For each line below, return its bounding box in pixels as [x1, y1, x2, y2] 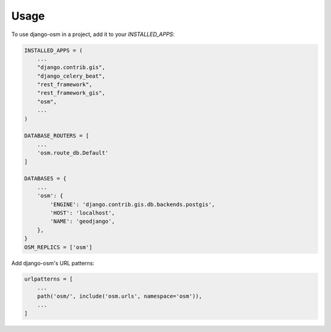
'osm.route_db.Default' [37, 150, 108, 157]
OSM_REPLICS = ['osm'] [24, 243, 93, 251]
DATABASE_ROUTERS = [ [24, 132, 89, 139]
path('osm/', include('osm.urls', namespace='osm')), [37, 293, 202, 300]
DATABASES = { [24, 175, 67, 182]
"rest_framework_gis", [37, 89, 105, 97]
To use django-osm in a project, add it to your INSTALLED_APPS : [11, 31, 175, 38]
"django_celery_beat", [37, 72, 105, 79]
